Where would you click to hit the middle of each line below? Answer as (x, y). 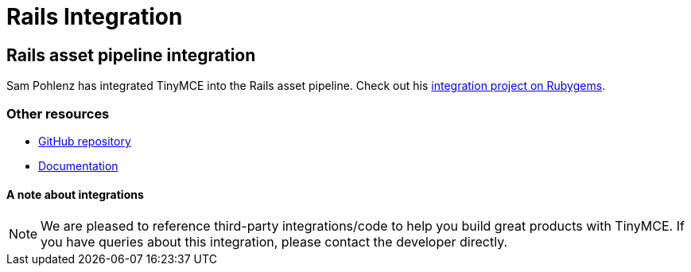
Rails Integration (95, 17)
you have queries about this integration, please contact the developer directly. (274, 242)
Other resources (58, 113)
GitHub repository (85, 141)
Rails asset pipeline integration (131, 55)
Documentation (78, 165)
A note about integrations (75, 194)
